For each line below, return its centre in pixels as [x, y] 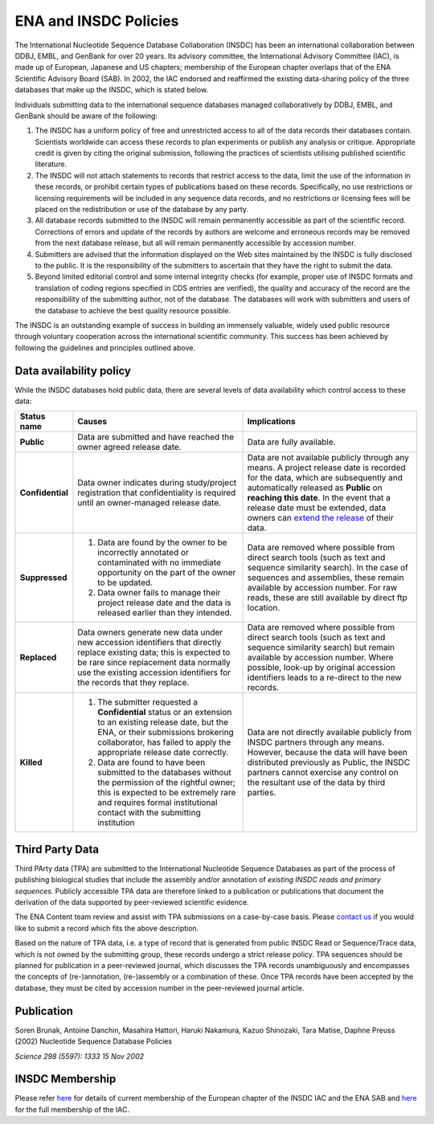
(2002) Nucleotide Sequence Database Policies [94, 1041]
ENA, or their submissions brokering [166, 733]
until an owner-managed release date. [149, 503]
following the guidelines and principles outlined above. [105, 347]
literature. [51, 164]
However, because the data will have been [327, 753]
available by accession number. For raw [322, 588]
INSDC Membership [66, 1079]
